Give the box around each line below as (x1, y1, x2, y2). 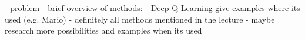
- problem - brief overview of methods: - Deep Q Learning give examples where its (5, 2, 300, 13)
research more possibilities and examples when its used (5, 24, 202, 37)
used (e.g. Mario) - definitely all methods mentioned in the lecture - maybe (5, 13, 275, 25)
